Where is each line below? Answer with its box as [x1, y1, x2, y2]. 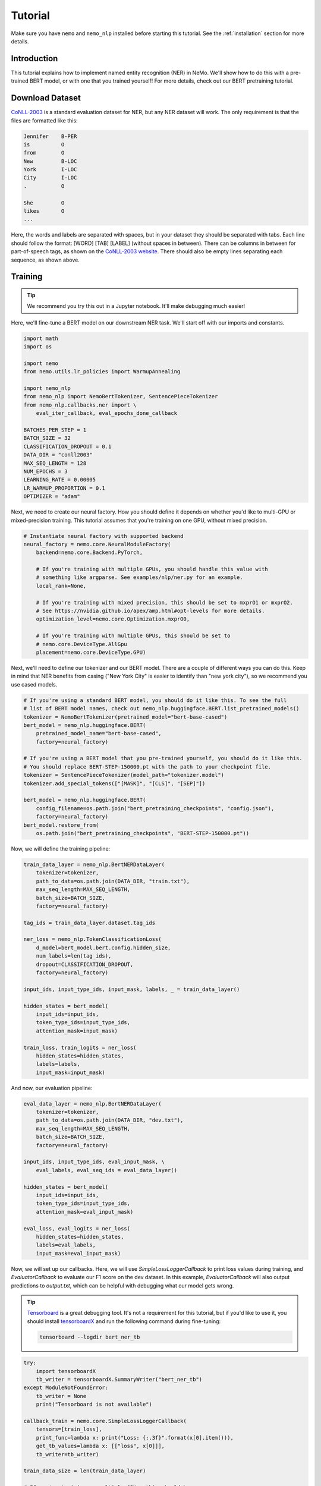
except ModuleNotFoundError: [23, 1384, 109, 1391]
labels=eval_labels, [36, 1242, 96, 1248]
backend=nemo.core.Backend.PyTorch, [36, 549, 143, 556]
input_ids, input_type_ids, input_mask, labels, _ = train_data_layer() [23, 986, 240, 993]
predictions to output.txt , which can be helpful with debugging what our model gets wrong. [11, 1282, 234, 1289]
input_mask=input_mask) [36, 1069, 105, 1076]
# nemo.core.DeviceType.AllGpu [36, 641, 127, 647]
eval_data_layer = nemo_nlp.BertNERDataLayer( [23, 1100, 162, 1107]
